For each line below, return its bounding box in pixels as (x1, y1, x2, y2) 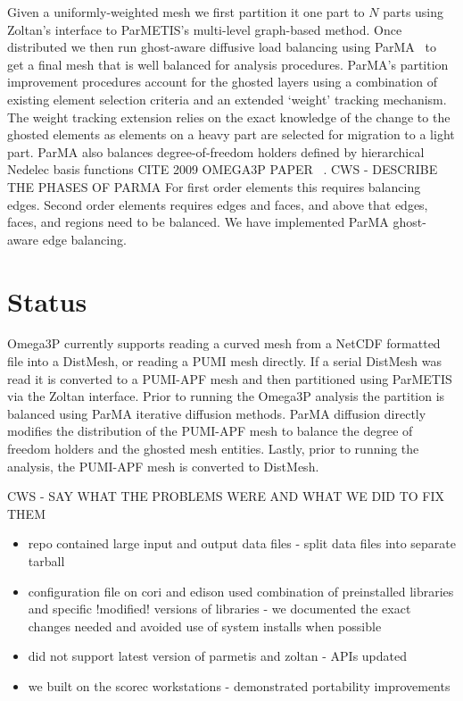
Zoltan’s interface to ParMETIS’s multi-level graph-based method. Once (7, 20, 402, 38)
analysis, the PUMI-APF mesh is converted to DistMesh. (7, 456, 319, 475)
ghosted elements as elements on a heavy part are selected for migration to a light (7, 125, 455, 144)
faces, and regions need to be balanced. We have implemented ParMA (7, 213, 389, 231)
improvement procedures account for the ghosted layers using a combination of (7, 72, 437, 91)
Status (7, 282, 87, 319)
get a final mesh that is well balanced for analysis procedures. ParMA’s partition (7, 54, 449, 73)
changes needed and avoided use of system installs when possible (28, 616, 382, 635)
